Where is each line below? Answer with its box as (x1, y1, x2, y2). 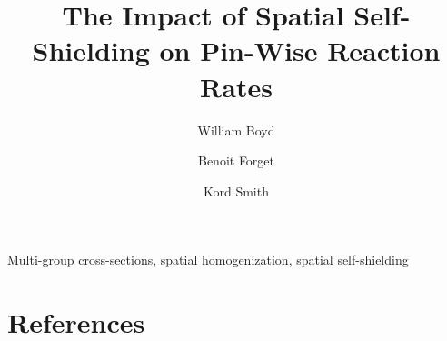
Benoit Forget (197, 151, 275, 170)
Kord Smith (203, 181, 269, 200)
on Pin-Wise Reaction (159, 32, 441, 69)
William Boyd (197, 120, 275, 139)
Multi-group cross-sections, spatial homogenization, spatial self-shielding (7, 250, 409, 269)
